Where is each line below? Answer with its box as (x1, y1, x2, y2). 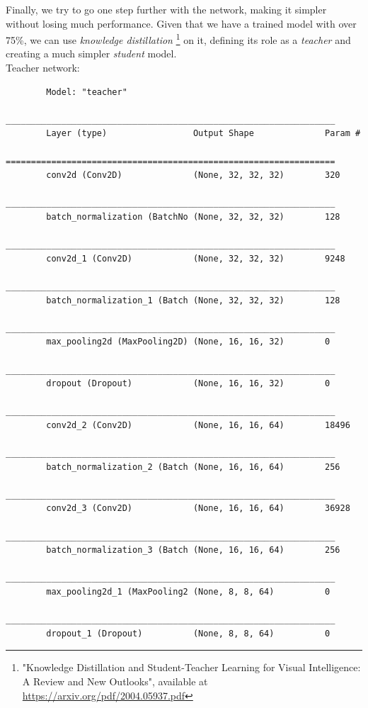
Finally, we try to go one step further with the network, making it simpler (6, 2, 327, 16)
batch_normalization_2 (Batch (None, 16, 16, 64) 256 (46, 461, 340, 472)
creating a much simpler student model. (6, 46, 177, 61)
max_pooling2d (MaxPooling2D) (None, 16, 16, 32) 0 (46, 337, 330, 347)
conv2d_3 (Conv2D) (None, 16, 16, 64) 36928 (46, 503, 350, 514)
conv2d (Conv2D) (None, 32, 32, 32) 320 (46, 170, 340, 181)
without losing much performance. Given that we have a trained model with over (6, 16, 357, 30)
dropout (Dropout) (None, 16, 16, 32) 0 (46, 378, 330, 389)
